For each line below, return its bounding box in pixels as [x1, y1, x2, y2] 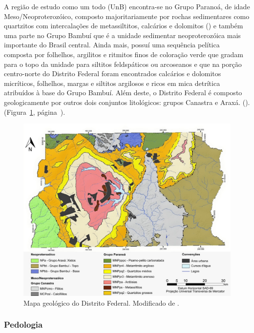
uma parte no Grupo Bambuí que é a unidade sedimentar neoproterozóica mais [4, 30, 241, 40]
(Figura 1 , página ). [4, 106, 65, 117]
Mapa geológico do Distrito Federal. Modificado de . [23, 297, 179, 308]
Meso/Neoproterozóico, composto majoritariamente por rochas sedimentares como [4, 11, 250, 21]
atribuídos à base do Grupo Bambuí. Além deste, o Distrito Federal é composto [4, 87, 242, 98]
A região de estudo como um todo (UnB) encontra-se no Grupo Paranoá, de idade [4, 1, 250, 11]
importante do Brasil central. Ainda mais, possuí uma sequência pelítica [4, 40, 220, 50]
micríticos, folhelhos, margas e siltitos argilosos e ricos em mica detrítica [4, 78, 220, 88]
